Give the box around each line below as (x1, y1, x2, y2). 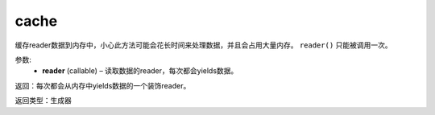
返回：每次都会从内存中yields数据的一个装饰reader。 (14, 80, 191, 90)
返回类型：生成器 (14, 96, 72, 105)
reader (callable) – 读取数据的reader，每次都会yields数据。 (42, 66, 238, 76)
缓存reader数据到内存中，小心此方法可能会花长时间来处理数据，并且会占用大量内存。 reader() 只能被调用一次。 (14, 40, 392, 50)
